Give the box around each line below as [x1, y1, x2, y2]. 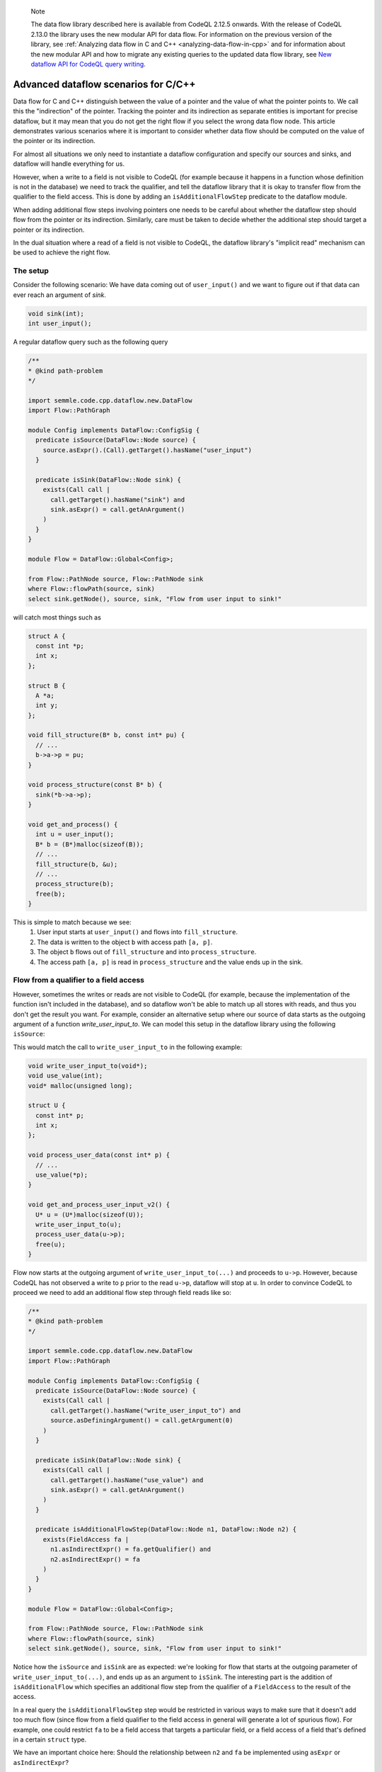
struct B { [28, 681, 66, 690]
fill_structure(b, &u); [35, 860, 118, 868]
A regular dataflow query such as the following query [13, 337, 168, 347]
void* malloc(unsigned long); [28, 1082, 133, 1089]
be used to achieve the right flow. [13, 248, 111, 257]
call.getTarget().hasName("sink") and [50, 495, 185, 503]
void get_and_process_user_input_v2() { [28, 1201, 170, 1209]
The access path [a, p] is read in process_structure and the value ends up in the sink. [37, 958, 303, 966]
